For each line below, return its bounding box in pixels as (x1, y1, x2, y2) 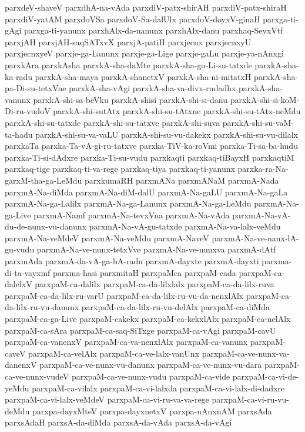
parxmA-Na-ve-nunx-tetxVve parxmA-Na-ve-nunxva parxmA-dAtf (36, 243, 276, 255)
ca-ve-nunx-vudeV (5, 370, 69, 382)
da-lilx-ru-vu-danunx (5, 301, 79, 313)
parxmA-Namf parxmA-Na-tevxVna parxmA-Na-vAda (33, 208, 230, 221)
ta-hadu (5, 128, 33, 140)
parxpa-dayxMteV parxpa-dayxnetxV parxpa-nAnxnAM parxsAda (32, 404, 272, 417)
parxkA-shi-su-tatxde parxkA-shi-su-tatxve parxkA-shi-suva (5, 116, 220, 128)
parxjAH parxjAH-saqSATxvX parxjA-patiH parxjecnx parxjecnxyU (5, 35, 252, 48)
